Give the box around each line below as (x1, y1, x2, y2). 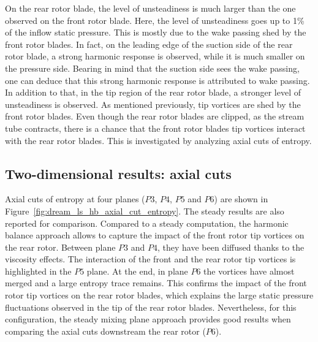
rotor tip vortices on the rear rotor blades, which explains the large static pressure (5, 289, 314, 302)
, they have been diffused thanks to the (157, 240, 305, 253)
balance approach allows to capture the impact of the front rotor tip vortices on (5, 229, 305, 241)
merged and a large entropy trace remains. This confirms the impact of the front (5, 276, 307, 289)
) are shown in (214, 192, 268, 205)
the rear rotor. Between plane (5, 240, 116, 253)
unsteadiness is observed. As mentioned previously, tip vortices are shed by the (5, 97, 301, 110)
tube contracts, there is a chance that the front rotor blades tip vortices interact (5, 121, 306, 134)
